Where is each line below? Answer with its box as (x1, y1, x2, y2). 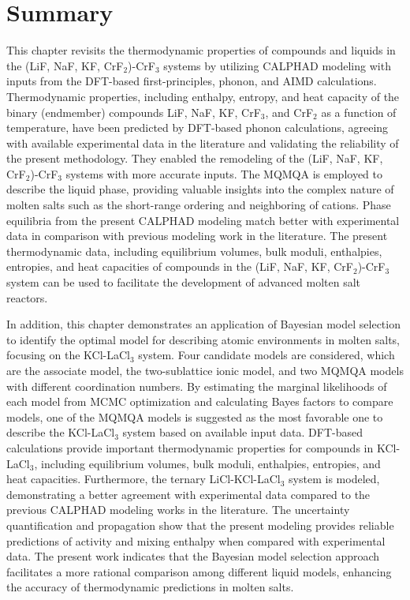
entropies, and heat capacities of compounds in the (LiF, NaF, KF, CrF (6, 258, 353, 275)
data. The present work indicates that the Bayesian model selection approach (6, 548, 380, 564)
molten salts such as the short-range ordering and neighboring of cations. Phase (6, 197, 391, 213)
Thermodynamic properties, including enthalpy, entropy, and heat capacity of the (6, 88, 400, 104)
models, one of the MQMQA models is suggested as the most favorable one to (6, 408, 383, 425)
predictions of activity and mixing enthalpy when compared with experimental (6, 532, 386, 549)
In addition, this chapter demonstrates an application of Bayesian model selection (6, 316, 401, 332)
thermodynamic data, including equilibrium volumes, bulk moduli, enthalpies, (6, 242, 382, 259)
